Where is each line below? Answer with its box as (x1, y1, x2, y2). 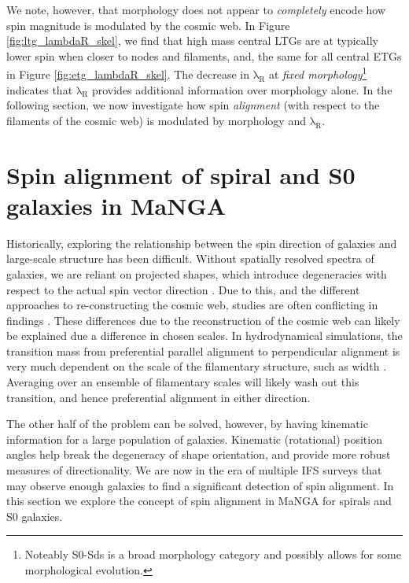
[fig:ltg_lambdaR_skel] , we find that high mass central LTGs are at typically (6, 32, 379, 49)
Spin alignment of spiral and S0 (6, 158, 356, 190)
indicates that (6, 81, 73, 98)
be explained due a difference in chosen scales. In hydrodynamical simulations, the (6, 327, 403, 344)
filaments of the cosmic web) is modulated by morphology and (6, 112, 306, 128)
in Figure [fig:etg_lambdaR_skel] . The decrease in (6, 66, 250, 83)
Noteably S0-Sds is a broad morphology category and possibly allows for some (24, 546, 401, 563)
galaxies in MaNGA (6, 189, 227, 221)
